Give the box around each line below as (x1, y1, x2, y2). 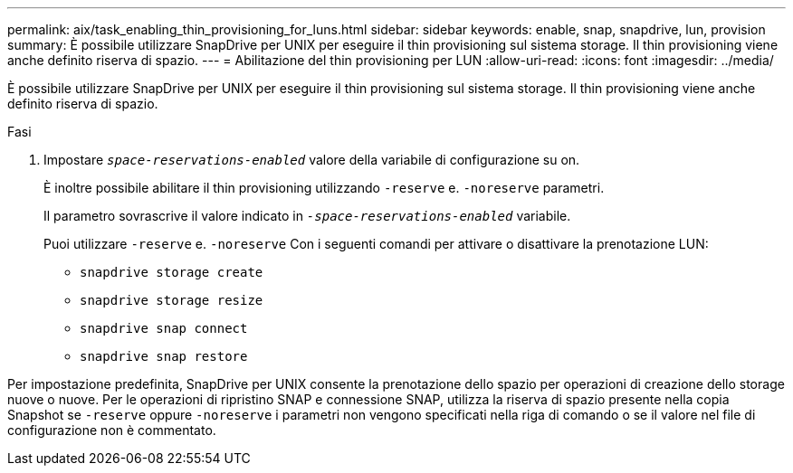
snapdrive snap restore (80, 349, 248, 364)
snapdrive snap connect (80, 321, 248, 336)
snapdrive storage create (80, 265, 263, 279)
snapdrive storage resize (80, 293, 263, 307)
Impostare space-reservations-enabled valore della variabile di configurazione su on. (43, 152, 580, 167)
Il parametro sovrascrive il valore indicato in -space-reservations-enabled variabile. (43, 208, 571, 223)
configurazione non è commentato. (7, 422, 216, 438)
